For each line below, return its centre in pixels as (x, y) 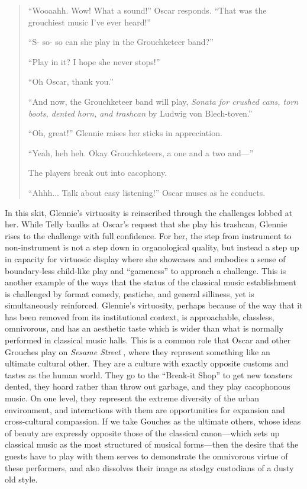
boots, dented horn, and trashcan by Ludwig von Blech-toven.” (140, 113)
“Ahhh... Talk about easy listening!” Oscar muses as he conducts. (147, 192)
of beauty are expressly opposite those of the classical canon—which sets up (142, 432)
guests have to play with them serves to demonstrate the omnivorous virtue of (146, 456)
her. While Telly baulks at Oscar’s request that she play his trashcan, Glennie (146, 224)
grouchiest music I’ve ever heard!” (89, 22)
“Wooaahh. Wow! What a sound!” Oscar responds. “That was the (147, 10)
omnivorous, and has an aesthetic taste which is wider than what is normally (144, 328)
